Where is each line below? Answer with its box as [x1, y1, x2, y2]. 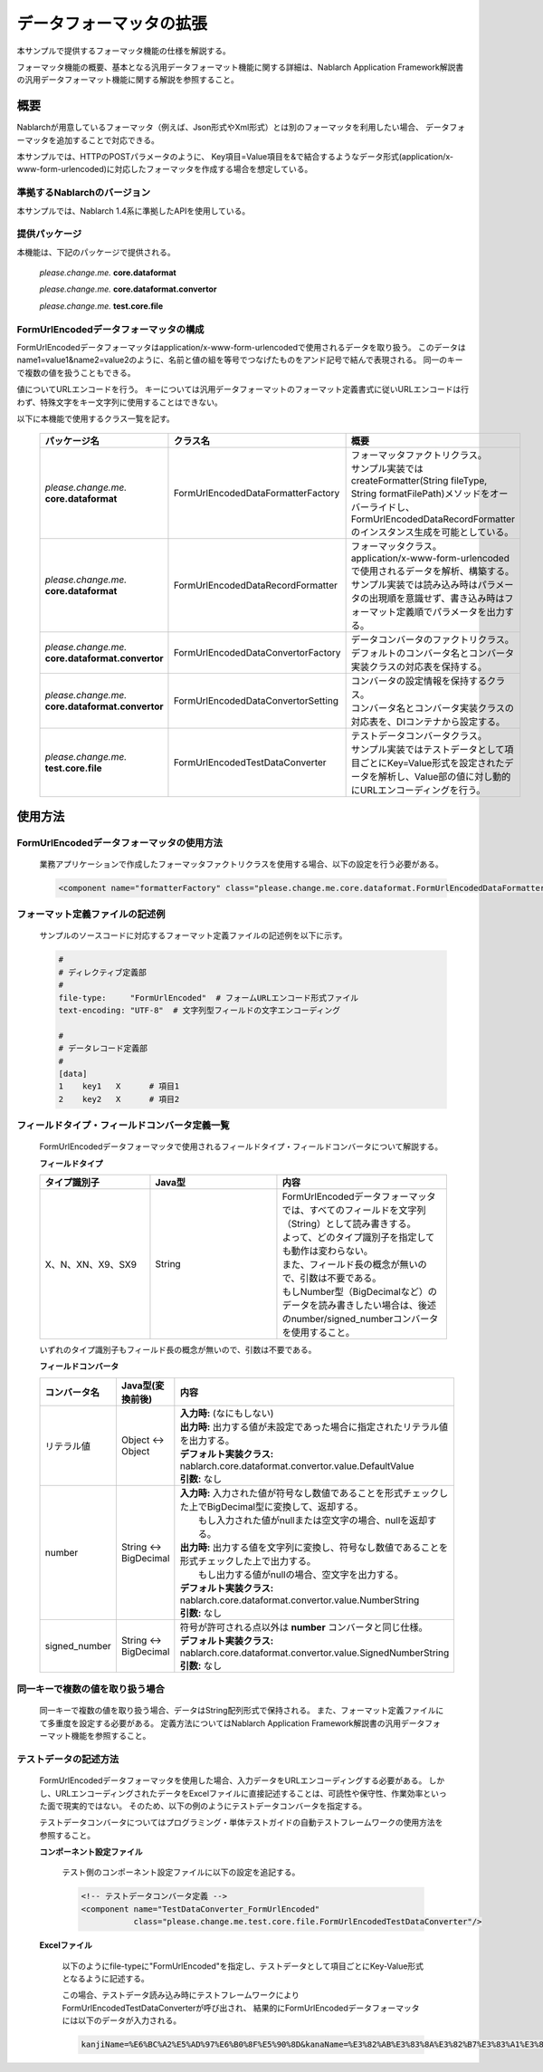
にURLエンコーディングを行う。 [350, 784, 486, 797]
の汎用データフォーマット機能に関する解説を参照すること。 [16, 74, 239, 85]
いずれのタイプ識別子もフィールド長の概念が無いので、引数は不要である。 [39, 1345, 317, 1356]
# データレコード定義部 [58, 1043, 148, 1054]
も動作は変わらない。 [281, 1245, 373, 1258]
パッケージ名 [44, 435, 100, 447]
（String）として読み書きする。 [281, 1218, 416, 1231]
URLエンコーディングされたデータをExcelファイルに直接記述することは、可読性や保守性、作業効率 [54, 1788, 424, 1799]
